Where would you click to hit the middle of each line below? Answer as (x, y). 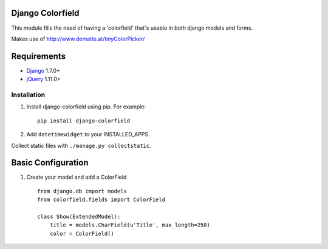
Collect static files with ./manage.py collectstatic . (81, 145)
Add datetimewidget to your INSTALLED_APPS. (88, 134)
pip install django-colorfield (84, 121)
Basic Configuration (50, 163)
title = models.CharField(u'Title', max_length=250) (130, 225)
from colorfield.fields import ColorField (101, 200)
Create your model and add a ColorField (77, 177)
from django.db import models (82, 191)
